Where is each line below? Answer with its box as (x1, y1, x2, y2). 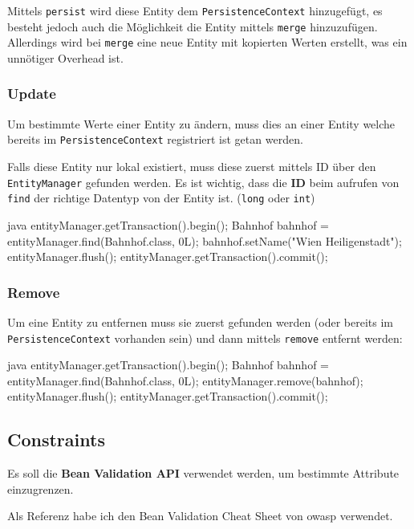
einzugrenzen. (7, 480, 74, 497)
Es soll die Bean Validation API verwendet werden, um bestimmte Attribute (7, 465, 400, 482)
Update (7, 83, 56, 104)
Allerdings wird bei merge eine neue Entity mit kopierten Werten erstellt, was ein (7, 34, 408, 51)
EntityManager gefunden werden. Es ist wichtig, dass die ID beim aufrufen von (7, 173, 400, 190)
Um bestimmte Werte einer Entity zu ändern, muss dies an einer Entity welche (7, 115, 396, 132)
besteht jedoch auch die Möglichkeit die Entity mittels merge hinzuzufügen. (7, 18, 378, 35)
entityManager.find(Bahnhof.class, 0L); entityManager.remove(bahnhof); (7, 372, 363, 389)
